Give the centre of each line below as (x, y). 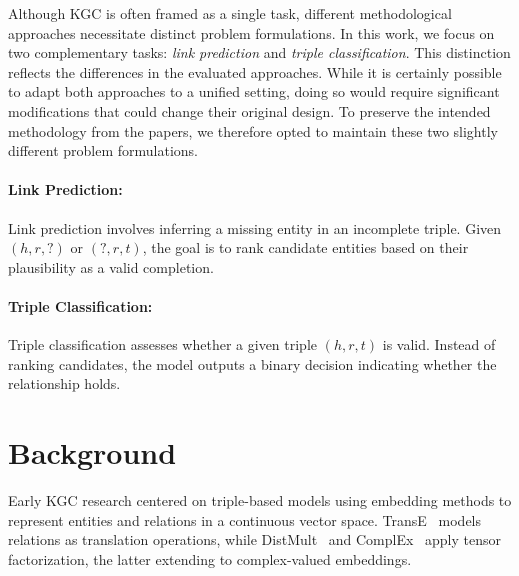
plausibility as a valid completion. (111, 266)
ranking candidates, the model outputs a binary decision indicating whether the (252, 363)
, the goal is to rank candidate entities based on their (305, 247)
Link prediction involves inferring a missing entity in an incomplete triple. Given (255, 227)
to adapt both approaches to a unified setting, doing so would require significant (254, 91)
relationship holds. (64, 383)
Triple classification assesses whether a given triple (163, 344)
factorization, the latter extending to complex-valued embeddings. (210, 558)
